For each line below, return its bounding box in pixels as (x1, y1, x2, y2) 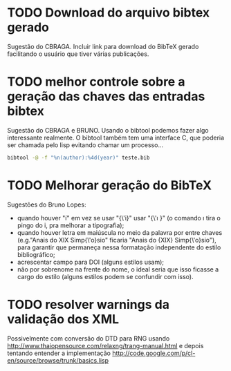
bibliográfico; (17, 250, 55, 258)
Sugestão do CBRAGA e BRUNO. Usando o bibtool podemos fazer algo (7, 126, 209, 134)
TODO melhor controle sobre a (7, 74, 185, 90)
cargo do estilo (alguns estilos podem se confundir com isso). (17, 272, 194, 280)
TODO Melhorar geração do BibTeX (7, 178, 212, 193)
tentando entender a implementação (7, 349, 111, 357)
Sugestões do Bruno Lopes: (7, 200, 86, 209)
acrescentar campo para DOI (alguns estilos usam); (17, 258, 165, 266)
